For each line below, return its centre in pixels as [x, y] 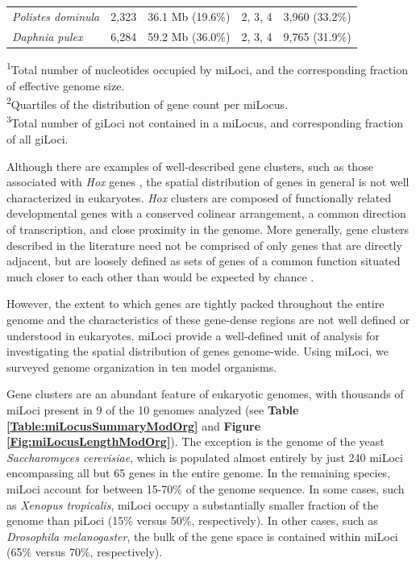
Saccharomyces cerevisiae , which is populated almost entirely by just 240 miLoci [205, 457]
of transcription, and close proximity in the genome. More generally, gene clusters [208, 229]
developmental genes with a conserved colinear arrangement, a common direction [206, 213]
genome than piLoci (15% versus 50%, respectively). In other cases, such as [192, 520]
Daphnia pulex [48, 36]
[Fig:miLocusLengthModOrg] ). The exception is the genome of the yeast [196, 441]
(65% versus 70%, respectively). [85, 552]
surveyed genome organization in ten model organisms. [142, 366]
